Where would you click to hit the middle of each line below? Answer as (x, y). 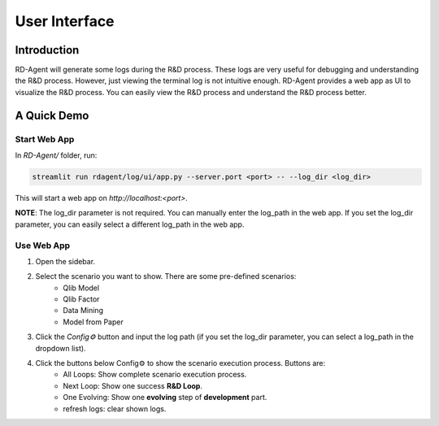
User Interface (65, 21)
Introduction (47, 50)
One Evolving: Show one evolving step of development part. (165, 398)
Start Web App (45, 139)
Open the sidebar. (65, 261)
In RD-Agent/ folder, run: (56, 155)
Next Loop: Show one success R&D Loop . (133, 385)
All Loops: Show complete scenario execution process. (155, 375)
